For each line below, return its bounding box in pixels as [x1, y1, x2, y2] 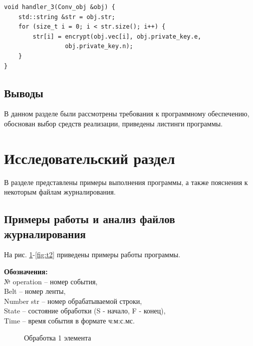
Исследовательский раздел [4, 147, 175, 168]
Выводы [4, 85, 44, 100]
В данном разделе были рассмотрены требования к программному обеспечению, [4, 108, 249, 119]
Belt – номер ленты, [4, 286, 66, 296]
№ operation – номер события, [4, 276, 98, 286]
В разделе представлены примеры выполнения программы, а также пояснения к [4, 177, 248, 187]
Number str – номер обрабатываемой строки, [4, 295, 142, 306]
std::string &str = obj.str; [18, 13, 115, 21]
